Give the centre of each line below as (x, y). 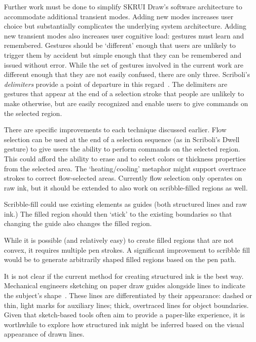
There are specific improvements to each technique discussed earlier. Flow (115, 130)
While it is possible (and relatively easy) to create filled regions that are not (119, 240)
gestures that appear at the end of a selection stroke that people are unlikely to (124, 94)
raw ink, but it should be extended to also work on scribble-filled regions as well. (126, 187)
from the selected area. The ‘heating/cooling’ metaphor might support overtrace (125, 168)
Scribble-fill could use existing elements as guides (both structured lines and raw (126, 204)
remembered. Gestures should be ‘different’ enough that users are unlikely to (120, 45)
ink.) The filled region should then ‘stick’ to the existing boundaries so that (118, 213)
